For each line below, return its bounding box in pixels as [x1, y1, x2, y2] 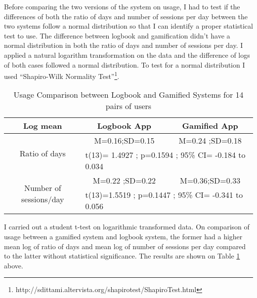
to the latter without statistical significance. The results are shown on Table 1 [4, 251, 240, 261]
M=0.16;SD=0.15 [94, 135, 155, 147]
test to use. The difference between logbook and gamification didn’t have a [4, 30, 230, 40]
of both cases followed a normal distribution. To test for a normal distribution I [4, 59, 245, 70]
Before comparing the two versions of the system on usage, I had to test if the [4, 1, 240, 11]
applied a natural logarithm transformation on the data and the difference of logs [4, 49, 250, 60]
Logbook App [97, 120, 152, 132]
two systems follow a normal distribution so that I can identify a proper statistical [4, 21, 253, 31]
